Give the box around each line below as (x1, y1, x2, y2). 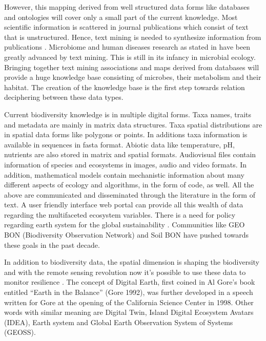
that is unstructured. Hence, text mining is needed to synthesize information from (4, 31, 261, 42)
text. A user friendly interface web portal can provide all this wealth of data (4, 199, 243, 210)
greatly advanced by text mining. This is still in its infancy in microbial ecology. (4, 51, 256, 62)
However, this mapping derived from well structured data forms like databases (4, 2, 250, 12)
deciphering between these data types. (4, 92, 124, 102)
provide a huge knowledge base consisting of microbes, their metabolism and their (4, 72, 261, 82)
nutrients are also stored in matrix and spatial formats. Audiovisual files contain (4, 149, 256, 160)
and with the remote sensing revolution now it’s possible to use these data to (4, 266, 246, 277)
